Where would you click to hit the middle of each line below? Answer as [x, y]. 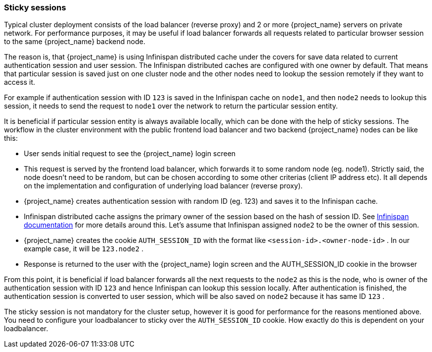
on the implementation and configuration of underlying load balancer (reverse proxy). [163, 186]
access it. [20, 82]
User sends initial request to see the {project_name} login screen [130, 154]
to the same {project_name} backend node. [75, 42]
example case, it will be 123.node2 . [84, 249]
